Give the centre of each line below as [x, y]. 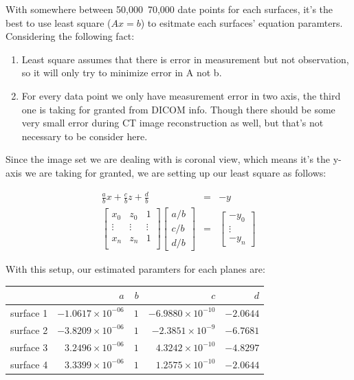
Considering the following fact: [70, 36]
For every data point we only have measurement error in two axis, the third [181, 95]
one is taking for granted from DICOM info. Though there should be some [178, 109]
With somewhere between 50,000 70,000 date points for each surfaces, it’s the [169, 9]
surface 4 [29, 364]
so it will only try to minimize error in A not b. [122, 72]
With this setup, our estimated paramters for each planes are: [135, 269]
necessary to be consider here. [85, 136]
